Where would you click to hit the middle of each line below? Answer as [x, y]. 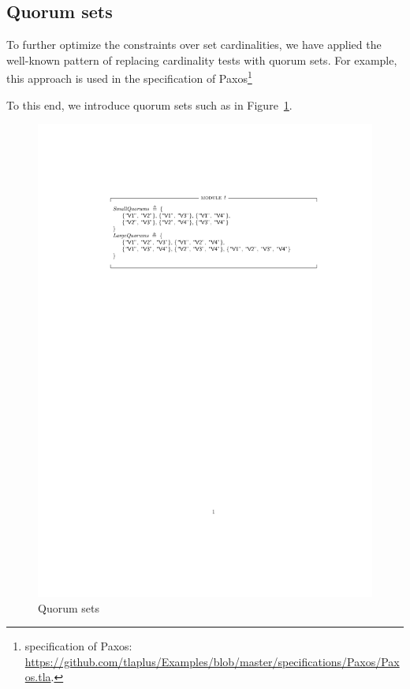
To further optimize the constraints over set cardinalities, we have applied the [194, 45]
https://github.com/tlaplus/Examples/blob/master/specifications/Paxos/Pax [212, 661]
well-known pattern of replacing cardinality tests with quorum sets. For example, [202, 60]
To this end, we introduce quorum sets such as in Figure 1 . [149, 104]
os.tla [38, 677]
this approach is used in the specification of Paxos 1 [129, 77]
